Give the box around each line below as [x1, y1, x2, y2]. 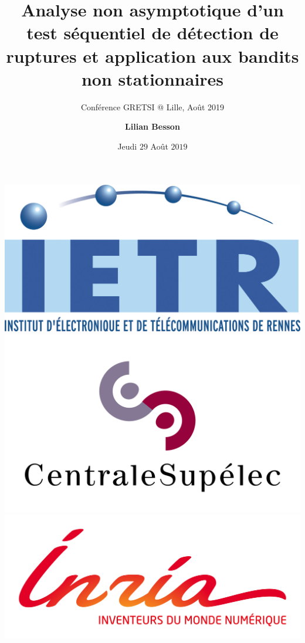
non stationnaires [81, 66, 224, 90]
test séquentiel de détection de [26, 21, 279, 45]
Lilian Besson [125, 120, 180, 133]
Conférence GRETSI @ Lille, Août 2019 [80, 100, 225, 113]
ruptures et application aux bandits [6, 43, 299, 67]
